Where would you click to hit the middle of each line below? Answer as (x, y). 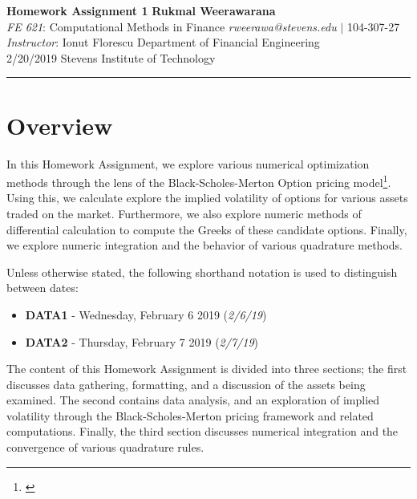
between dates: (43, 288)
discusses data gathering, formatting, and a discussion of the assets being (186, 384)
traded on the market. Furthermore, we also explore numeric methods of (184, 213)
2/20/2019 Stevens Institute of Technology (111, 57)
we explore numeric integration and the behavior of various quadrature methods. (204, 245)
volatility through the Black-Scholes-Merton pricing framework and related (190, 415)
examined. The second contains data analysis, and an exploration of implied (193, 400)
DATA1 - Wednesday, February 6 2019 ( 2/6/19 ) (146, 314)
